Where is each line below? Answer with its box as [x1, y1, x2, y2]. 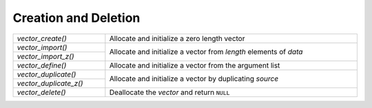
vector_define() [17, 60, 67, 70]
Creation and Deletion [12, 10, 141, 25]
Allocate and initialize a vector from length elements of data [109, 47, 303, 57]
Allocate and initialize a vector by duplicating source [109, 74, 279, 83]
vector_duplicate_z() [17, 79, 83, 88]
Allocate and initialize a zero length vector [109, 33, 245, 43]
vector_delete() [17, 87, 66, 97]
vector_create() [17, 33, 67, 43]
